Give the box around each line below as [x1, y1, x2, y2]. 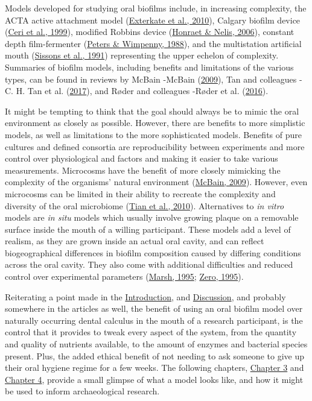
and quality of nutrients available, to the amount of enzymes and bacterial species [5, 338, 308, 350]
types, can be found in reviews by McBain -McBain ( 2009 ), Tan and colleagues [5, 72, 297, 85]
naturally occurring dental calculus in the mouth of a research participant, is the [5, 314, 303, 326]
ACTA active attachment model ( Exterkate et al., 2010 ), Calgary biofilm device [5, 13, 301, 26]
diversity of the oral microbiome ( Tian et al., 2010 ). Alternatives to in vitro [5, 199, 284, 212]
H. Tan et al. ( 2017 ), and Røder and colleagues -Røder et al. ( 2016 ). [16, 84, 269, 97]
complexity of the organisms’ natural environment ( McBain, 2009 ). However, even [5, 175, 308, 188]
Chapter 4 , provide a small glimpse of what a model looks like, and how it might [5, 373, 304, 385]
